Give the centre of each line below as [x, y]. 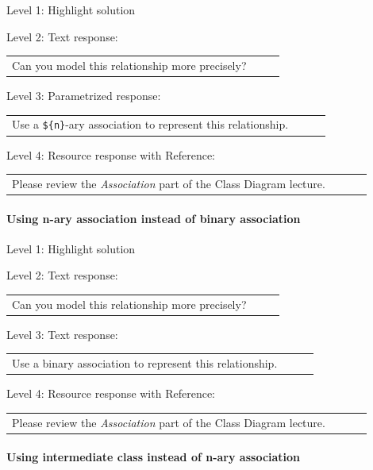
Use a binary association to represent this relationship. [145, 363]
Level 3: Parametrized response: [84, 96]
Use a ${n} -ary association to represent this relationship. [150, 124]
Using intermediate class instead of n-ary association [154, 457]
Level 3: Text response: [62, 334]
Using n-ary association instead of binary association [154, 218]
